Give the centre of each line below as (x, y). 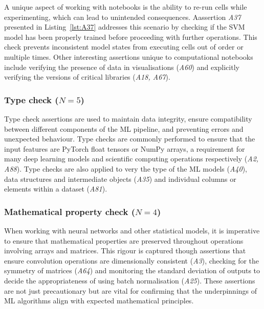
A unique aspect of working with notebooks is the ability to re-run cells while (126, 7)
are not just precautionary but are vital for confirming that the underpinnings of (131, 290)
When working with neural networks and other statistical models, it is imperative (132, 230)
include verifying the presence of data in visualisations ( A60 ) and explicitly (122, 67)
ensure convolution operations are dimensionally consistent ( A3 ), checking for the (132, 260)
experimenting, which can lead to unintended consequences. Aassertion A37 (123, 17)
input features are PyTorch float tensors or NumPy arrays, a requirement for (125, 148)
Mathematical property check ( (70, 211)
